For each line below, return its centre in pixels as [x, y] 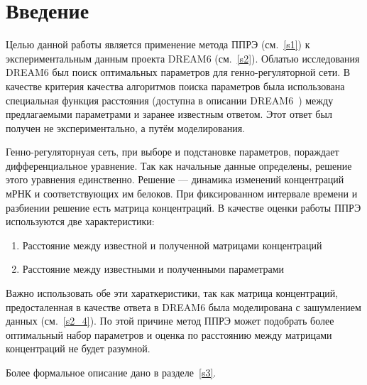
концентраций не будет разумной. [78, 348]
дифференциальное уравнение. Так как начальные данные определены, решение [179, 165]
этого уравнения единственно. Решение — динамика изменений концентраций [175, 179]
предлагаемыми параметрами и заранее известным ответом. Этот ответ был [169, 114]
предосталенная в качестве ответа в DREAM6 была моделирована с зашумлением [183, 307]
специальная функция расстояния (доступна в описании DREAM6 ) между [170, 100]
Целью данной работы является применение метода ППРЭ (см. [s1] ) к [158, 44]
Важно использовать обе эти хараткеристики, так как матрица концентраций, [172, 293]
